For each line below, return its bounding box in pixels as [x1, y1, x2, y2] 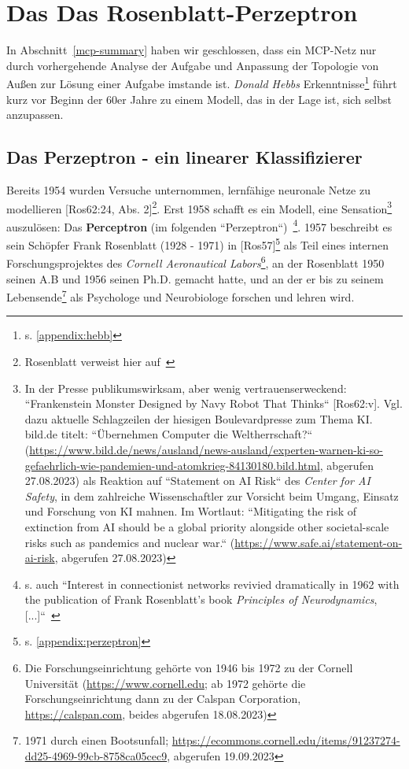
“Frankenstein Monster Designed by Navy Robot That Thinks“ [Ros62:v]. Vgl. [24, 395, 403, 412]
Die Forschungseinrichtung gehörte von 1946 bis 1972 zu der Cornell [24, 660, 353, 676]
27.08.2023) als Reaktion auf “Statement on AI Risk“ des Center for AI [24, 472, 370, 489]
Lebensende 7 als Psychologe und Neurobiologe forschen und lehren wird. [6, 287, 355, 305]
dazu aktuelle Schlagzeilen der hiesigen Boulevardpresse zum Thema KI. [24, 410, 373, 427]
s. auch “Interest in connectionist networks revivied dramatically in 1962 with [24, 575, 400, 592]
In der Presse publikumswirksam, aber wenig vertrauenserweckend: [24, 379, 347, 396]
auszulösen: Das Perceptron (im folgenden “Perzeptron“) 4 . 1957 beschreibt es [6, 216, 392, 235]
